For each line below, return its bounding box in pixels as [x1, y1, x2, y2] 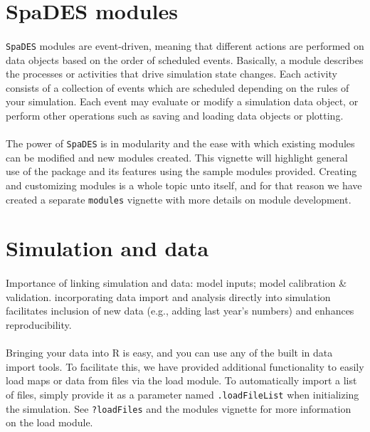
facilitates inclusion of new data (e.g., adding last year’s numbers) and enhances [6, 303, 354, 318]
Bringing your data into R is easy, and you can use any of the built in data [6, 345, 333, 360]
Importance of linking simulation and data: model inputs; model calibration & [6, 275, 347, 290]
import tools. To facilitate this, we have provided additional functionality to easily [6, 359, 364, 374]
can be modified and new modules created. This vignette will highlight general [6, 149, 348, 164]
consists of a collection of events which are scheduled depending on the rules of [6, 80, 349, 95]
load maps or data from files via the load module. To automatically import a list [6, 373, 357, 388]
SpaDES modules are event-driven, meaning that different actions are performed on [6, 38, 364, 53]
